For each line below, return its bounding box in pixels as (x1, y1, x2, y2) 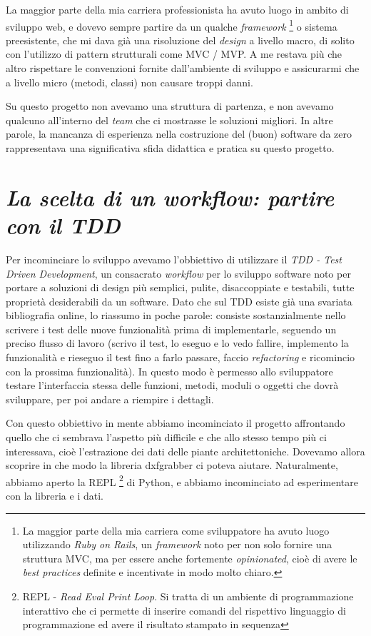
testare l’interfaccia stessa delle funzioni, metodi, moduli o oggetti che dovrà (6, 378, 339, 393)
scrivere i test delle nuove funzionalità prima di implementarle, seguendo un (6, 321, 337, 336)
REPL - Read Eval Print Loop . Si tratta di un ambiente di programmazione (22, 589, 354, 604)
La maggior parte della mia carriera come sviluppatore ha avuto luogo (22, 523, 330, 537)
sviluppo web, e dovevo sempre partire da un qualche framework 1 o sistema (6, 16, 337, 34)
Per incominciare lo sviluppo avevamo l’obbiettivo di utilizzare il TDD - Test (6, 251, 342, 266)
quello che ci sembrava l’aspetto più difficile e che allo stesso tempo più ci (6, 430, 327, 445)
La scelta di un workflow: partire (6, 182, 335, 212)
